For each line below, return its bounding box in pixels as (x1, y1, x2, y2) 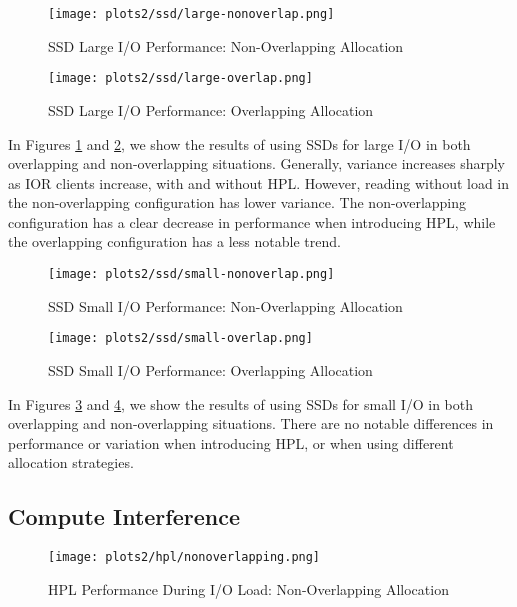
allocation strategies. (8, 452, 134, 473)
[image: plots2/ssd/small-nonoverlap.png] (48, 267, 335, 282)
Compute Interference (8, 501, 240, 532)
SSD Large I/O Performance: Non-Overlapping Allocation (48, 35, 404, 56)
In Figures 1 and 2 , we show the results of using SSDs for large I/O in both (8, 133, 471, 154)
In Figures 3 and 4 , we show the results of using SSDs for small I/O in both (8, 393, 473, 414)
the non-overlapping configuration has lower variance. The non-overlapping (8, 192, 467, 213)
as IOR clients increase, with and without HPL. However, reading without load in (8, 172, 510, 193)
